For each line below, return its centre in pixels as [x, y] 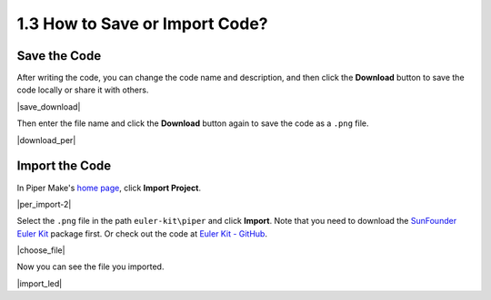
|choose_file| [41, 250]
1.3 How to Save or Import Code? [142, 24]
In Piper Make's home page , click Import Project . [109, 188]
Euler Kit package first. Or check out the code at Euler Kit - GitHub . [142, 233]
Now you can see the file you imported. [90, 266]
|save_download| [49, 106]
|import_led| [40, 283]
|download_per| [46, 140]
